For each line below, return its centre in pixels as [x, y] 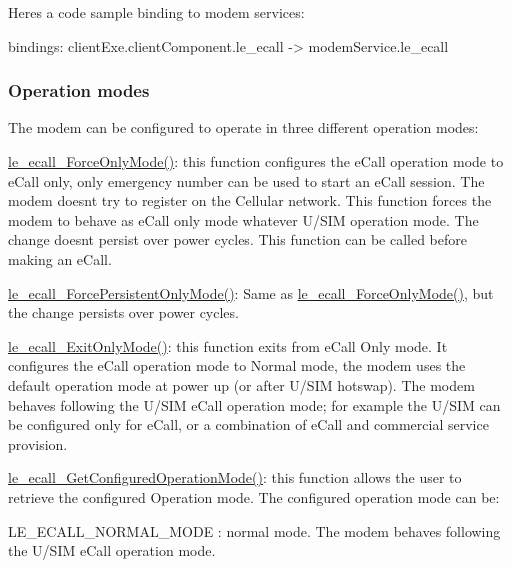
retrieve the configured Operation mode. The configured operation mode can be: [254, 496]
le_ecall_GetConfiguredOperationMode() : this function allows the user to [235, 477]
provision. [38, 443]
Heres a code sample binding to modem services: [156, 12]
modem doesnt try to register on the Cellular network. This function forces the [250, 200]
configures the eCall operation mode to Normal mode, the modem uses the [237, 365]
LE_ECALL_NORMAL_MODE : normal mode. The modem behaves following [254, 530]
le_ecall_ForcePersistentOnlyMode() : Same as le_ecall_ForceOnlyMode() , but [251, 292]
